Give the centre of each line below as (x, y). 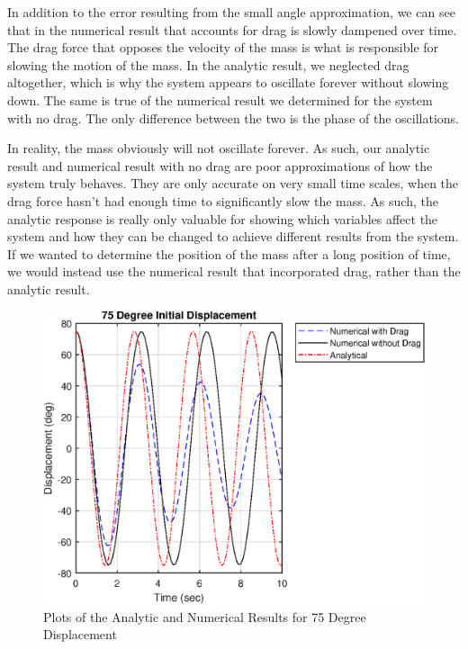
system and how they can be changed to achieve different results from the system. (233, 236)
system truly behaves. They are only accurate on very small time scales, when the (233, 183)
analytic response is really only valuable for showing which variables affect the (223, 218)
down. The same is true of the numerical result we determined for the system (220, 99)
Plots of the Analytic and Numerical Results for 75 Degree (205, 616)
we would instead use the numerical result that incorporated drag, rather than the (234, 271)
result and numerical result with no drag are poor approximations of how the (220, 165)
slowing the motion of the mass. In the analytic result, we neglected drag (208, 64)
